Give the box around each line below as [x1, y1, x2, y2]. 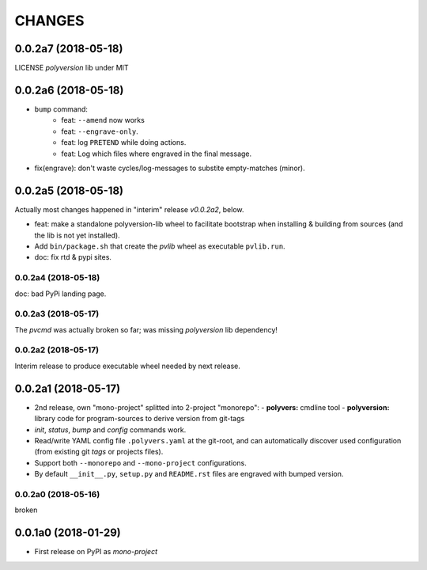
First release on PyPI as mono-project [34, 547, 158, 557]
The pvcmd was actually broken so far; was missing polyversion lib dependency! [14, 325, 278, 334]
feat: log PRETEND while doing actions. [61, 138, 187, 147]
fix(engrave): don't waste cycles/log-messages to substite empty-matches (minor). [34, 163, 305, 173]
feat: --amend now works [61, 116, 145, 125]
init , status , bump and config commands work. [34, 424, 187, 435]
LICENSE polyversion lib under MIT [14, 63, 130, 73]
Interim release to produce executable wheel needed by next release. [14, 361, 241, 370]
